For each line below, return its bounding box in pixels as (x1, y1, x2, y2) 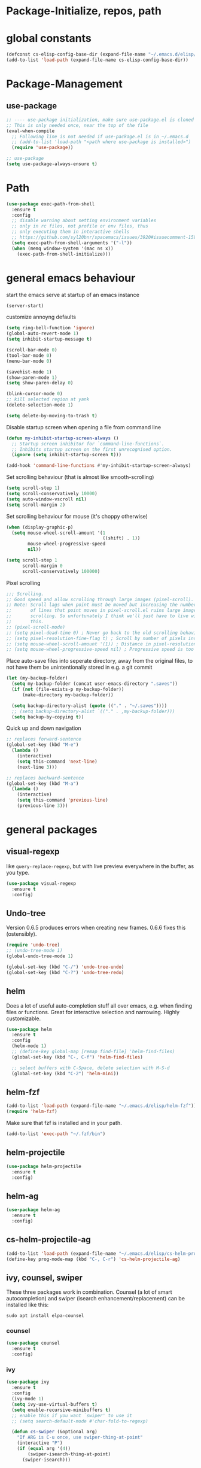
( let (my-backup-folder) (6, 675, 68, 681)
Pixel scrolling (6, 579, 41, 586)
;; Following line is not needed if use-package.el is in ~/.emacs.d (11, 134, 188, 139)
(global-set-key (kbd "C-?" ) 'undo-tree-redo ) (6, 969, 124, 975)
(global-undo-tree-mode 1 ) (6, 953, 74, 959)
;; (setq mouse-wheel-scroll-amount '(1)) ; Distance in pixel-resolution (6, 641, 197, 647)
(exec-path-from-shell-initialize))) (17, 251, 111, 257)
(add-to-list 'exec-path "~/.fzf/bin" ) (6, 1131, 106, 1137)
